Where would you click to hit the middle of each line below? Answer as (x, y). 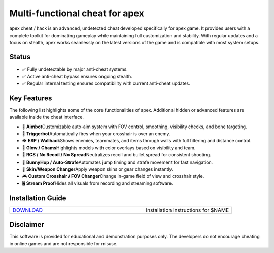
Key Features (31, 98)
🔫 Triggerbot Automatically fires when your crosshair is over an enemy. (96, 134)
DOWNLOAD (28, 210)
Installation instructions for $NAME (187, 210)
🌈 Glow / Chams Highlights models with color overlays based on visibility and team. (109, 148)
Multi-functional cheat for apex (77, 13)
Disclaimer (27, 224)
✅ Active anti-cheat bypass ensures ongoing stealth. (77, 76)
